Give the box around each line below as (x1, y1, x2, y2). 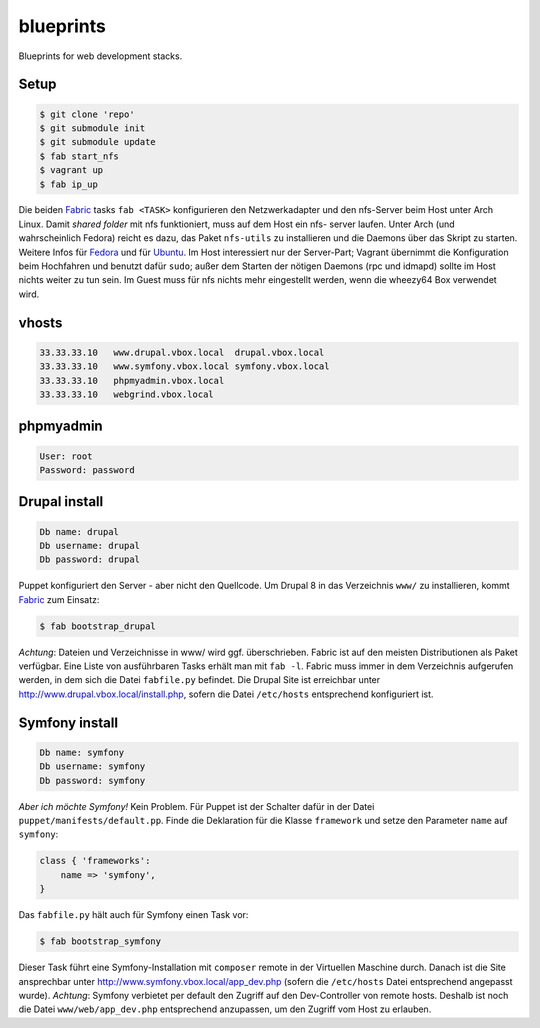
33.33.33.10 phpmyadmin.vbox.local (39, 375, 225, 386)
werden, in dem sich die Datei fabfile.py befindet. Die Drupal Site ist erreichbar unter (18, 674, 381, 686)
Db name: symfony (39, 746, 125, 758)
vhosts (18, 314, 63, 331)
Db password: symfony (39, 775, 146, 786)
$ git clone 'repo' (39, 108, 135, 120)
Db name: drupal (39, 526, 120, 537)
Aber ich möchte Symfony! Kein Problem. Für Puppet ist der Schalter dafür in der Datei (18, 800, 375, 812)
